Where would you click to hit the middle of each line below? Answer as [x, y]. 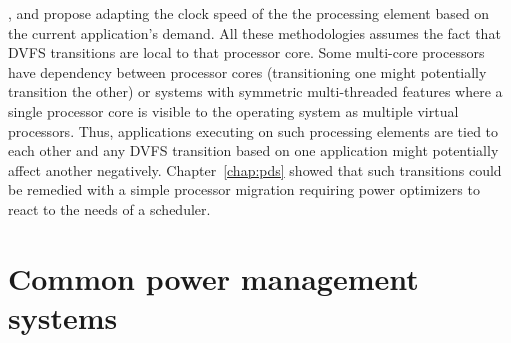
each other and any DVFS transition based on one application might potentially [253, 150]
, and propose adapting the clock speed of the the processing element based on [249, 13]
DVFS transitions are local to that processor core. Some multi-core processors [246, 52]
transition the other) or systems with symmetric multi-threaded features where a [255, 91]
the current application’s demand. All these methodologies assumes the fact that [254, 32]
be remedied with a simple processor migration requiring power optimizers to [244, 189]
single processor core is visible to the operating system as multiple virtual [233, 110]
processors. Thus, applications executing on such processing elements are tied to [253, 130]
